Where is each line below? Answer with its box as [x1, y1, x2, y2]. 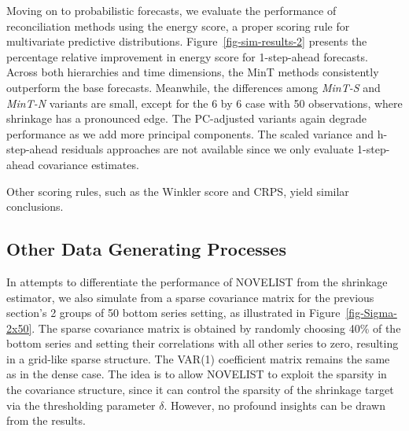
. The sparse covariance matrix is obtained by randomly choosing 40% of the [31, 319, 401, 336]
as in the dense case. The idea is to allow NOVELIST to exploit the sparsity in [6, 366, 387, 382]
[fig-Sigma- [345, 304, 397, 321]
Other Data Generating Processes [6, 237, 286, 261]
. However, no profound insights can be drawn [164, 396, 385, 413]
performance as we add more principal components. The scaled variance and [6, 125, 374, 142]
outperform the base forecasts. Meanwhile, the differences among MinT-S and [6, 79, 381, 95]
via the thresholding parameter [6, 396, 156, 413]
